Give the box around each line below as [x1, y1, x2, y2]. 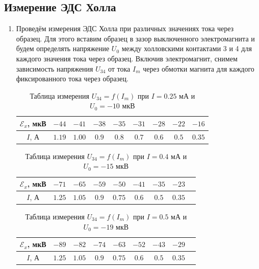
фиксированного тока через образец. [16, 73, 128, 84]
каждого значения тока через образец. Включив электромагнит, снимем [16, 53, 238, 63]
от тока [108, 63, 131, 74]
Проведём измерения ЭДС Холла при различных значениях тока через [16, 23, 234, 34]
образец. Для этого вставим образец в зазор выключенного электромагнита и [16, 33, 255, 43]
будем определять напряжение [16, 43, 110, 54]
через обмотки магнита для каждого [143, 63, 254, 74]
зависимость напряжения [16, 63, 93, 74]
